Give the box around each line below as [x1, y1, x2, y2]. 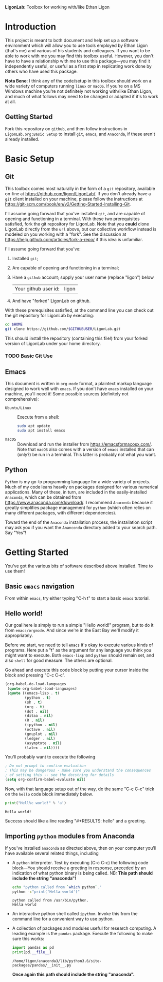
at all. [5, 99, 16, 104]
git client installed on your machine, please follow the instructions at [5, 196, 143, 202]
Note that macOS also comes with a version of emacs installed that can [17, 446, 154, 452]
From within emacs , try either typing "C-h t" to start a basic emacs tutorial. [5, 595, 150, 601]
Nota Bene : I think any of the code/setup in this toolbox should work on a [5, 78, 152, 83]
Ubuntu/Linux [5, 406, 32, 410]
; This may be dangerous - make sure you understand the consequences [5, 768, 151, 773]
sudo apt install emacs [17, 428, 66, 433]
